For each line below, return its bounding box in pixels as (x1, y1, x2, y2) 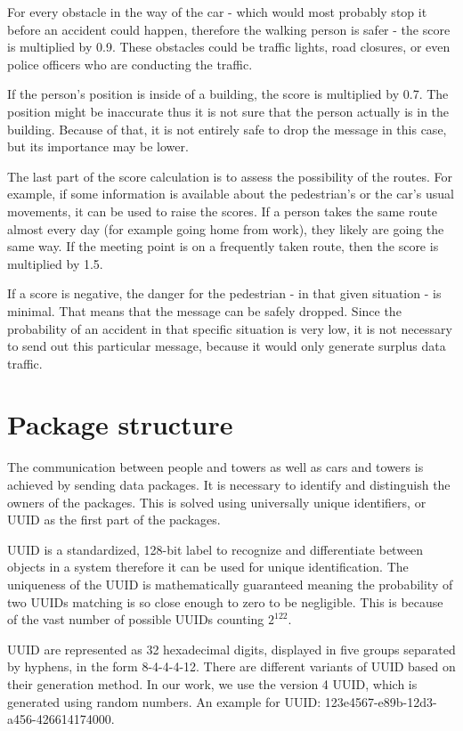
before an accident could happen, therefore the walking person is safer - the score (7, 20, 451, 38)
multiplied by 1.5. (7, 254, 103, 272)
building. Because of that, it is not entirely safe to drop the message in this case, (7, 119, 447, 138)
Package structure (7, 406, 233, 443)
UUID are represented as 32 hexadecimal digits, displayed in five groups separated (7, 639, 456, 658)
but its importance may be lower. (7, 137, 189, 156)
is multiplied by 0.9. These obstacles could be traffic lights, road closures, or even (7, 37, 451, 56)
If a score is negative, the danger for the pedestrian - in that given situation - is (7, 284, 442, 303)
